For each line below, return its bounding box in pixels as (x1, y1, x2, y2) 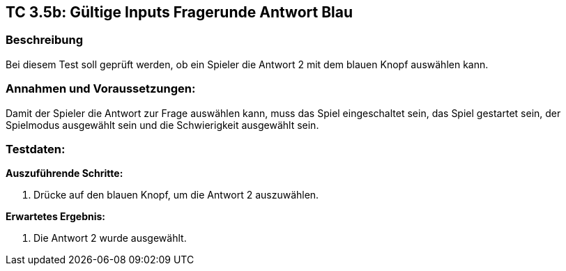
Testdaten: (6, 141, 66, 156)
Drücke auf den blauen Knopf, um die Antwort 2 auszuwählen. (33, 189, 319, 201)
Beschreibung (6, 33, 84, 47)
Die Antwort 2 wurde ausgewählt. (33, 232, 187, 245)
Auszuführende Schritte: (6, 167, 123, 180)
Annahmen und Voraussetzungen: (6, 82, 196, 96)
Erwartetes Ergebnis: (6, 210, 106, 223)
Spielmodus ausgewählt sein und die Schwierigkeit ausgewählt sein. (6, 118, 319, 131)
